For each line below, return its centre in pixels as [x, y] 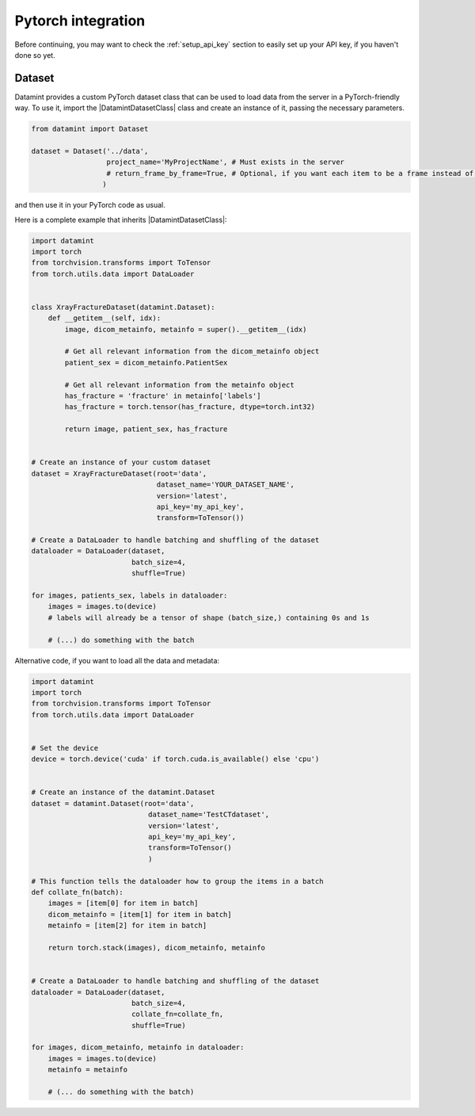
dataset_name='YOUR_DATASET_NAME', [225, 485]
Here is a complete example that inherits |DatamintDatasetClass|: [121, 220]
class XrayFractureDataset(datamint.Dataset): [123, 307]
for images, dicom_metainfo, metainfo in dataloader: [138, 1047]
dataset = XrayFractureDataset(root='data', [119, 473]
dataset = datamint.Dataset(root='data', [113, 803]
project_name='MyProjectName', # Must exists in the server [225, 162]
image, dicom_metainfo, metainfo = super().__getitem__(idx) [186, 329]
